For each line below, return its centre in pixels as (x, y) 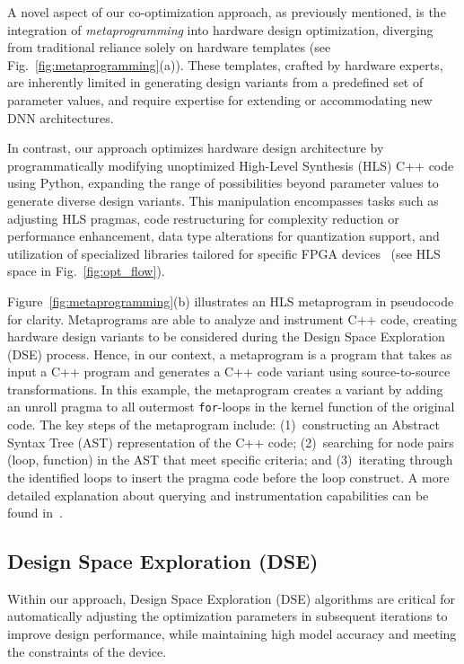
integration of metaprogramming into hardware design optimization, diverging (220, 29)
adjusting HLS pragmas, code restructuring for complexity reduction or (203, 218)
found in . (35, 513)
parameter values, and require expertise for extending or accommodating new (220, 99)
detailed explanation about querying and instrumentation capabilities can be (218, 495)
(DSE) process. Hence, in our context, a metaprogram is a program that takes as (230, 354)
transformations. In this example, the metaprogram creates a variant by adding (225, 389)
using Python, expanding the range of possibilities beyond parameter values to (223, 183)
